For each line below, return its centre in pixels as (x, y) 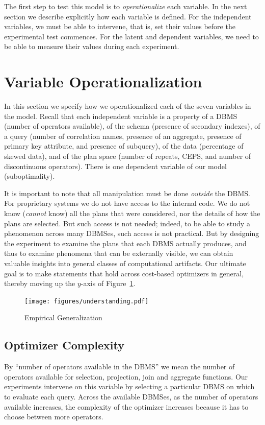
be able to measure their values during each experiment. (92, 46)
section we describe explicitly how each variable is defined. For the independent (128, 16)
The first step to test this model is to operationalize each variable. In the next (126, 6)
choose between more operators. (54, 417)
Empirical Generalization (63, 317)
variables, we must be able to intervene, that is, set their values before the (120, 26)
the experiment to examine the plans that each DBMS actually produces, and (125, 243)
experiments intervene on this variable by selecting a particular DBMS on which (129, 386)
